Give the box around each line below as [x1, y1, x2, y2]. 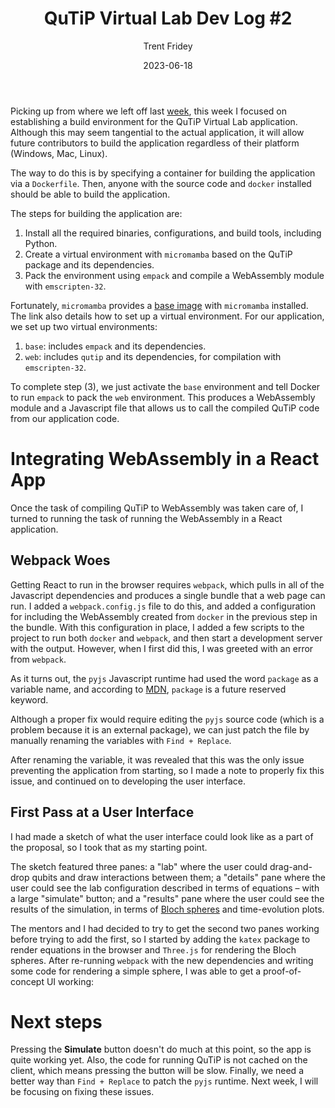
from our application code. [10, 412, 120, 424]
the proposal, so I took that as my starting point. [10, 841, 208, 853]
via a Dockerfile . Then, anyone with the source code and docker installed [10, 177, 312, 189]
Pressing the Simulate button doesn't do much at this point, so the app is [10, 1043, 312, 1056]
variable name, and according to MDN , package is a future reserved [10, 683, 287, 695]
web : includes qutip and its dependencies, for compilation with [24, 350, 282, 362]
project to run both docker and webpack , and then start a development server [10, 632, 323, 644]
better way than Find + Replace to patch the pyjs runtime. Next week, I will [10, 1075, 319, 1087]
